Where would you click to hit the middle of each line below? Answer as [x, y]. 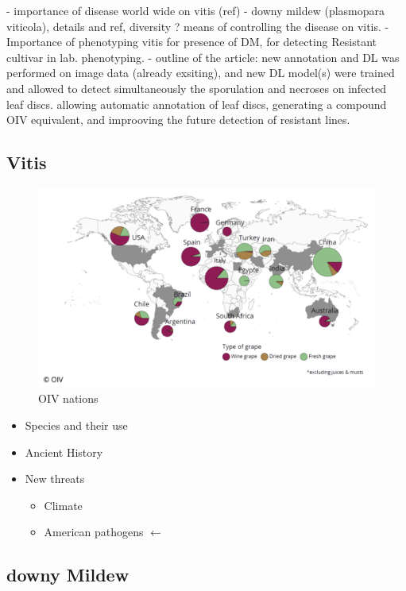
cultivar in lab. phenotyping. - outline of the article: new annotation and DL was [203, 57]
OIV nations [68, 398]
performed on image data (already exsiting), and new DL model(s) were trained [201, 73]
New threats [55, 479]
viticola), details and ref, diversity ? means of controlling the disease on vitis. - [198, 26]
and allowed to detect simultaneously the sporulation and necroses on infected [197, 88]
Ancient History [64, 452]
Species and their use [76, 425]
